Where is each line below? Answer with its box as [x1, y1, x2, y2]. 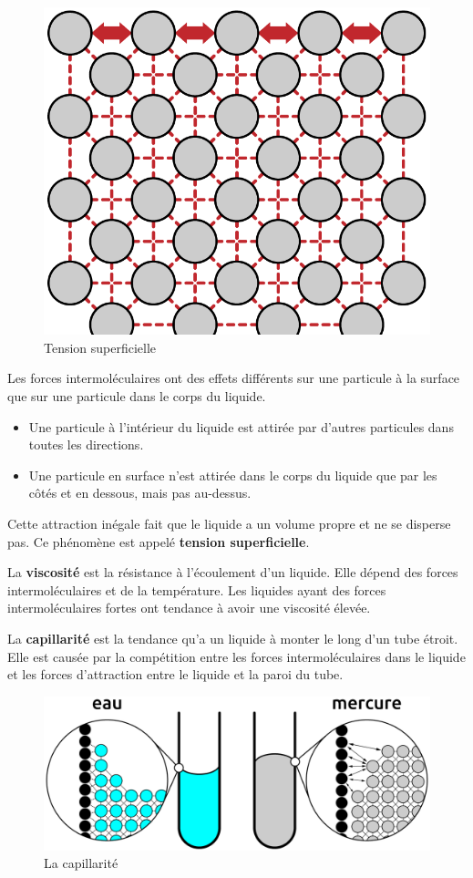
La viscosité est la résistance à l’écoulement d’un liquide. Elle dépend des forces [7, 563, 458, 582]
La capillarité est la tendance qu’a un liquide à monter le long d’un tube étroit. [7, 628, 458, 647]
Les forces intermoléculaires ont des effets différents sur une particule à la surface [7, 368, 460, 387]
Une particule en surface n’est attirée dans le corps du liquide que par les [28, 465, 437, 484]
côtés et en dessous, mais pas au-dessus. [28, 483, 252, 502]
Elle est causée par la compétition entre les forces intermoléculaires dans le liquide [7, 646, 466, 666]
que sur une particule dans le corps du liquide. [7, 387, 266, 405]
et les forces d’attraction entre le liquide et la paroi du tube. [7, 665, 344, 684]
